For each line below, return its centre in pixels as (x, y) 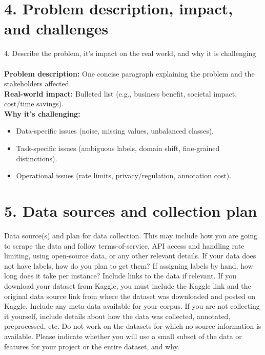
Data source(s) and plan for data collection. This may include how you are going (131, 235)
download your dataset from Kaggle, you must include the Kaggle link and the (128, 285)
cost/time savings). (34, 104)
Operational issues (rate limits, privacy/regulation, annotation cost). (124, 175)
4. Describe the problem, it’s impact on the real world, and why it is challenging (130, 53)
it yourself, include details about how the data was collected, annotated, (117, 316)
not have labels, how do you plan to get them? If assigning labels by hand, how (129, 265)
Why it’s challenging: (42, 113)
